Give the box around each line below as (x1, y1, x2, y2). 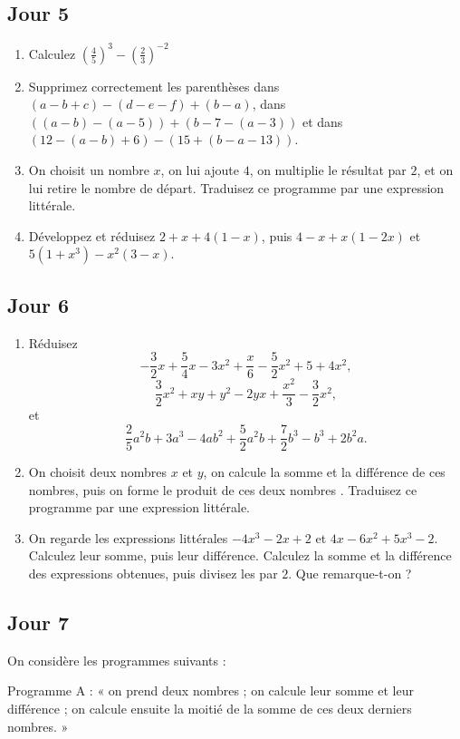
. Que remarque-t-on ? (288, 564, 412, 583)
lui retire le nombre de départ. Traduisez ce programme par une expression (28, 178, 445, 197)
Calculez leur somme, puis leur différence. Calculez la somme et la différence (28, 546, 452, 565)
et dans (302, 112, 343, 131)
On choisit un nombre (28, 160, 149, 180)
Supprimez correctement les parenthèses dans (28, 76, 280, 95)
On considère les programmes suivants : (7, 650, 226, 669)
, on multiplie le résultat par (249, 160, 407, 180)
